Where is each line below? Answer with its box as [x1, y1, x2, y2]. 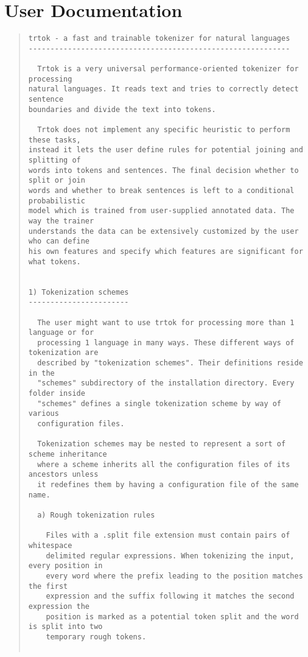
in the [28, 368, 55, 378]
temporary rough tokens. [46, 632, 147, 641]
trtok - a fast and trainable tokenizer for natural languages [28, 34, 290, 43]
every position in [28, 561, 103, 571]
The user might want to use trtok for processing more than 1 [37, 318, 295, 327]
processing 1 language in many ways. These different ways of [37, 338, 295, 347]
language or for [28, 328, 94, 337]
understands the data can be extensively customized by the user [28, 227, 299, 236]
